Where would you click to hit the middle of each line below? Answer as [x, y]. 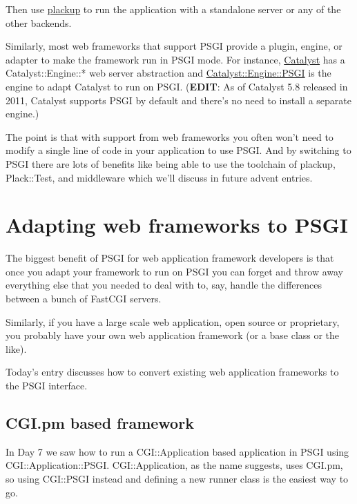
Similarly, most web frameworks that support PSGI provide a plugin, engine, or [174, 46]
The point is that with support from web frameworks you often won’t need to [170, 136]
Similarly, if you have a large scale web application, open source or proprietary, [173, 321]
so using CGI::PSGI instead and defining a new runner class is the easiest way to [177, 478]
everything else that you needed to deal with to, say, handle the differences [164, 285]
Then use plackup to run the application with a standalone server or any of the [173, 9]
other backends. [39, 22]
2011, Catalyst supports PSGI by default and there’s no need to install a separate [179, 100]
